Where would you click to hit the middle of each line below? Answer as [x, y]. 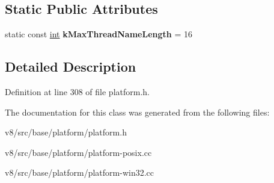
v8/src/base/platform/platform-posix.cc [78, 152]
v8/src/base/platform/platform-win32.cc [80, 172]
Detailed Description [71, 67]
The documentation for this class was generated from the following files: [137, 112]
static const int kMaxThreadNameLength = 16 [99, 34]
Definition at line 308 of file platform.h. [77, 91]
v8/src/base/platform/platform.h [66, 132]
